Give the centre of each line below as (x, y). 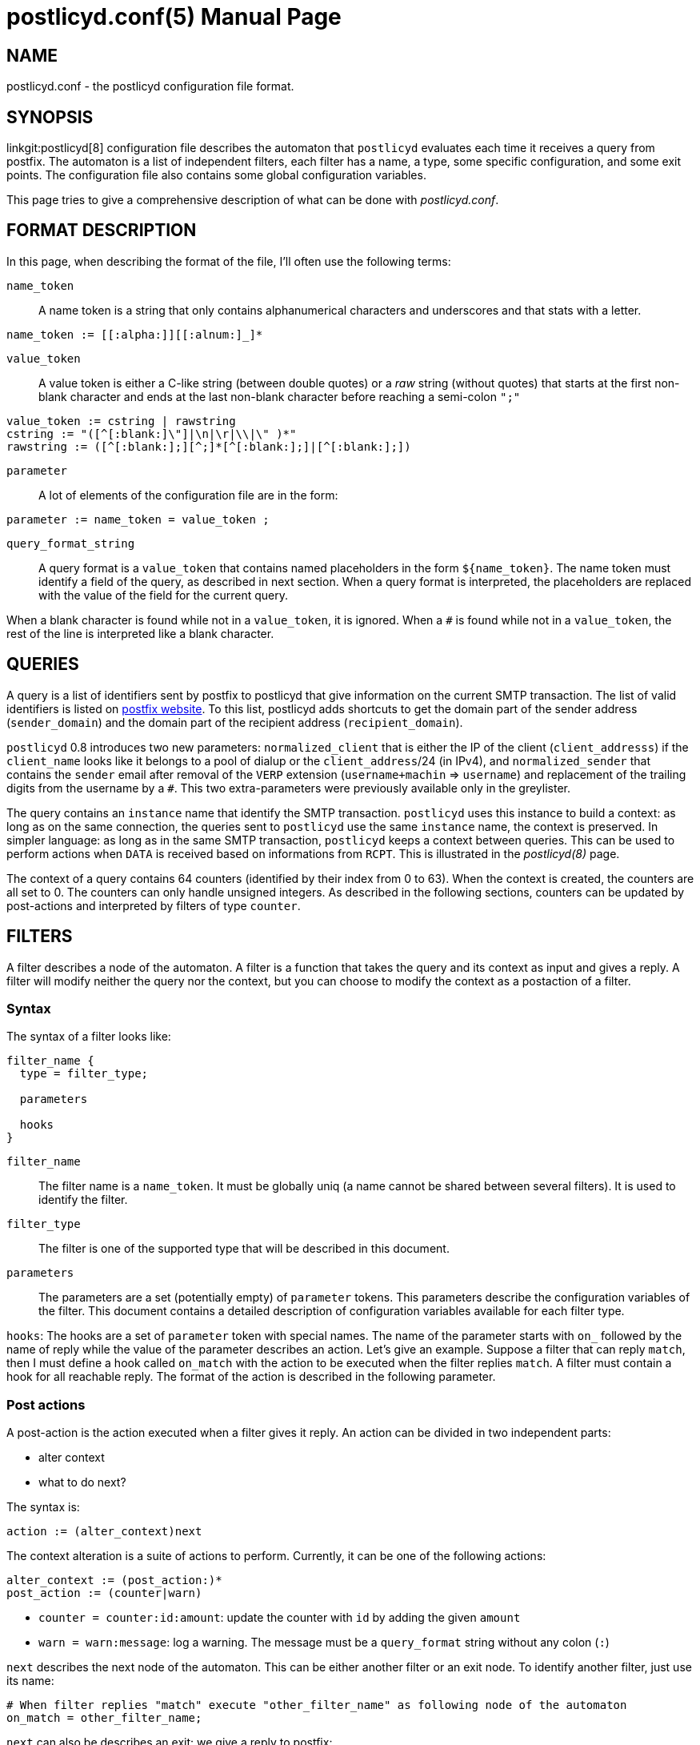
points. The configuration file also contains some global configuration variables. (216, 175)
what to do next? (82, 1482)
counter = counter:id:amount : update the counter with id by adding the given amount (280, 1618)
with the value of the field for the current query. (164, 595)
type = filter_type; (84, 1074)
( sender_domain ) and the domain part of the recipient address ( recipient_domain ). (235, 722)
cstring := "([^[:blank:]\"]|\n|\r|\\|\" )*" (152, 433)
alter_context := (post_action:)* (114, 1581)
